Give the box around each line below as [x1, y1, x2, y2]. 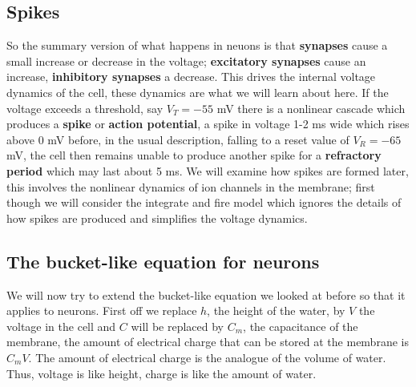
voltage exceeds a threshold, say [6, 99, 164, 116]
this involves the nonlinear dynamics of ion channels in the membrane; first [6, 178, 375, 195]
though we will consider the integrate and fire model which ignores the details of [6, 194, 402, 211]
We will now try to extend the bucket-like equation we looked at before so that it [6, 286, 406, 303]
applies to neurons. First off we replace [6, 302, 197, 319]
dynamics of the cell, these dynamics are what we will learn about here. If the [6, 83, 389, 100]
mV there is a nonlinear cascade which [216, 99, 406, 116]
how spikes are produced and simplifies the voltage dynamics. [6, 209, 308, 226]
